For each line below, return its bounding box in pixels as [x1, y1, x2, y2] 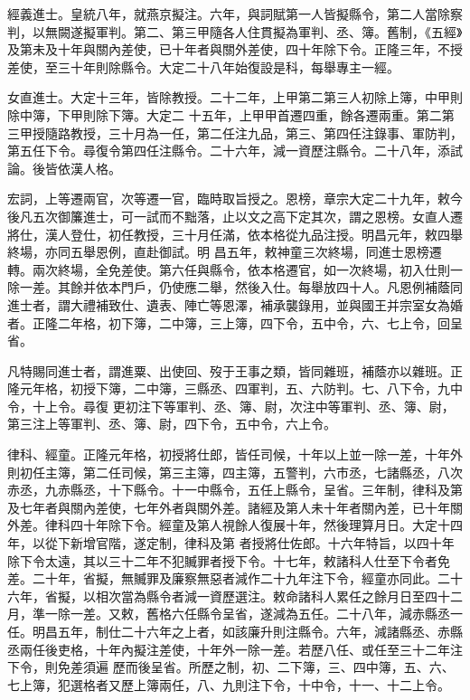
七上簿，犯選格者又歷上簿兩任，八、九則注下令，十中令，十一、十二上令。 [7, 675, 450, 694]
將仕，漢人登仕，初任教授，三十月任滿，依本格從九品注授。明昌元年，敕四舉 [7, 224, 463, 243]
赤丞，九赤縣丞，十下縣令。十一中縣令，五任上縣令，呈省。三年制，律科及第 [7, 480, 463, 499]
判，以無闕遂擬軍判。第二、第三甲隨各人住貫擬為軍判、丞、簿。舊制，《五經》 [7, 22, 463, 41]
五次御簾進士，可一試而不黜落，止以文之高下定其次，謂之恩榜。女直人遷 [32, 206, 463, 225]
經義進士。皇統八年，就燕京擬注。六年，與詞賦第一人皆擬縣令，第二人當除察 [7, 5, 463, 23]
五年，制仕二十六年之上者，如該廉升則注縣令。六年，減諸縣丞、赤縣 [57, 622, 463, 640]
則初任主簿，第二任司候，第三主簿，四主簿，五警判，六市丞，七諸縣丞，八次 [7, 462, 463, 481]
